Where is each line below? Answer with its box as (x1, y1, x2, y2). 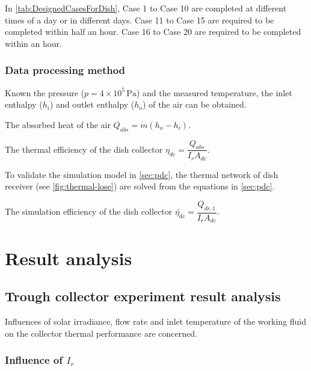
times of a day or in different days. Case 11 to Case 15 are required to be (5, 13, 274, 26)
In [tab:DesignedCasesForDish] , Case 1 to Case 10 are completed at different (5, 2, 287, 14)
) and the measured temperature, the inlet (136, 86, 292, 99)
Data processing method (5, 63, 126, 78)
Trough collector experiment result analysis (5, 287, 281, 305)
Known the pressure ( (5, 86, 85, 99)
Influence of (5, 352, 63, 367)
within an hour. (5, 37, 62, 49)
